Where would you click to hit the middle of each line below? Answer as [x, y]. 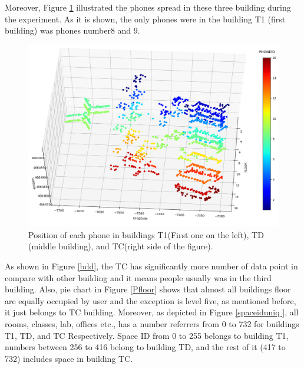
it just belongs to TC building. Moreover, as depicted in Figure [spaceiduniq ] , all [152, 312]
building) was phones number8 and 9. [72, 30]
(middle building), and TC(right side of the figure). [121, 246]
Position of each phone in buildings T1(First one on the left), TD [146, 234]
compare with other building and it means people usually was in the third [138, 277]
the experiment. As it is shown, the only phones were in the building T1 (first [145, 19]
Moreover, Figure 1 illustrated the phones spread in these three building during [148, 7]
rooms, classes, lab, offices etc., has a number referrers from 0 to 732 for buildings [152, 324]
